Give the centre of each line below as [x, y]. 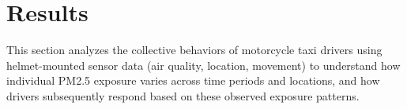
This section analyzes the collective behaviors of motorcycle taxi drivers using [194, 50]
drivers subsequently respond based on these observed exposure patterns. [183, 95]
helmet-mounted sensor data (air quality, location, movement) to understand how [203, 65]
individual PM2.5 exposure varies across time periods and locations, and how [193, 80]
